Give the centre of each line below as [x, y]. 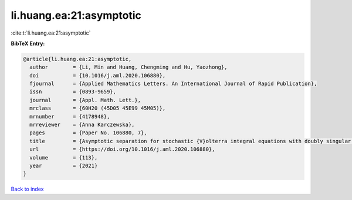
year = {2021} [64, 166]
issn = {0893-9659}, [73, 92]
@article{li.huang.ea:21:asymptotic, [77, 59]
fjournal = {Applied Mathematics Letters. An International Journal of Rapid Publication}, [173, 84]
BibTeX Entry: [28, 43]
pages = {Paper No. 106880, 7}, [88, 133]
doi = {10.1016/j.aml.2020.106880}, [98, 75]
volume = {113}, [64, 157]
